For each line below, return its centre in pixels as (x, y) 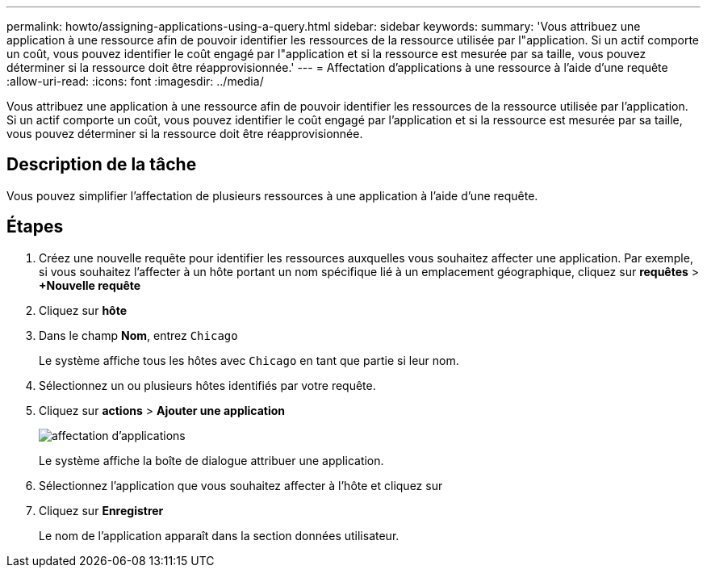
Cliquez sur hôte (83, 310)
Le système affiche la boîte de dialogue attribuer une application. (211, 460)
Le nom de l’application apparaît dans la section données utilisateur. (219, 535)
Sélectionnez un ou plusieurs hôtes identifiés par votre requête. (207, 385)
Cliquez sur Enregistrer (101, 510)
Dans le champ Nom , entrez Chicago (138, 335)
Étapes (35, 227)
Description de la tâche (102, 165)
